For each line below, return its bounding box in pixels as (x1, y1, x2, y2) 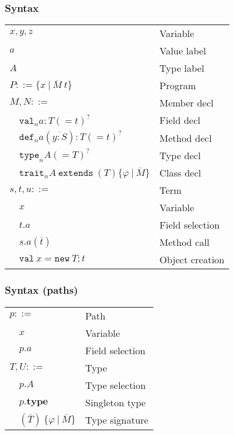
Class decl (159, 166, 201, 180)
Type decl (159, 148, 201, 163)
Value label (159, 44, 206, 58)
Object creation (159, 253, 224, 267)
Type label (159, 61, 205, 75)
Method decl (159, 130, 212, 145)
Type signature (85, 413, 148, 427)
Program (159, 78, 196, 93)
